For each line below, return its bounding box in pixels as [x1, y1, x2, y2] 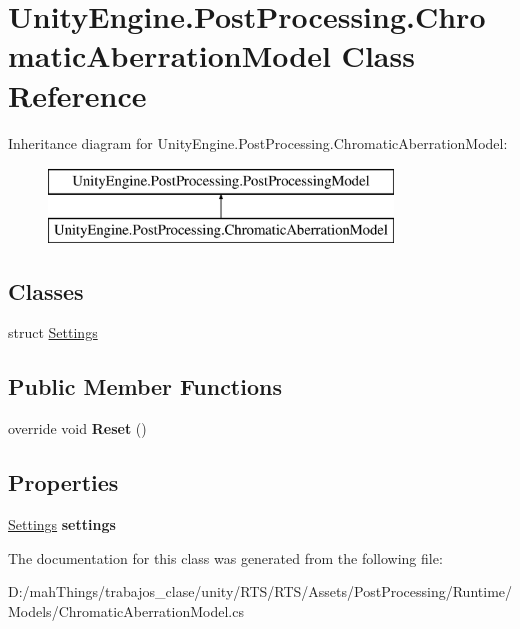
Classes [8, 275, 84, 306]
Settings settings [8, 514, 116, 535]
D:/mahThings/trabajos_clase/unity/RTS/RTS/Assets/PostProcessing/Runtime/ [8, 581, 513, 602]
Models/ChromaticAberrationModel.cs [8, 600, 244, 621]
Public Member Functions [8, 371, 282, 402]
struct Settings [8, 322, 98, 343]
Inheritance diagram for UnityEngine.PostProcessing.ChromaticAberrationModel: [8, 132, 508, 153]
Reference [8, 74, 147, 115]
